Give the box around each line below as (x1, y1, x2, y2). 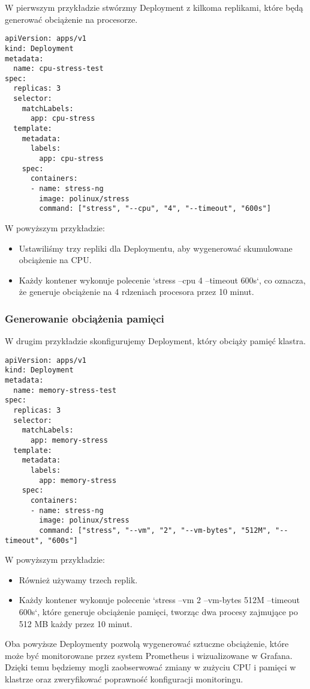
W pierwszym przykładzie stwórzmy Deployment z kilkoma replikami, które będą (5, 1, 303, 13)
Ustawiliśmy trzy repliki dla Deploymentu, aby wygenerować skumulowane (19, 241, 293, 254)
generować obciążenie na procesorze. (5, 13, 138, 25)
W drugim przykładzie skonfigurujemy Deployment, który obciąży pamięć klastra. (5, 335, 306, 347)
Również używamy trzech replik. (19, 573, 138, 586)
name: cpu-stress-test (13, 64, 104, 73)
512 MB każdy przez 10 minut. (19, 617, 133, 630)
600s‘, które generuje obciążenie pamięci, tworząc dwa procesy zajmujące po (19, 606, 298, 618)
